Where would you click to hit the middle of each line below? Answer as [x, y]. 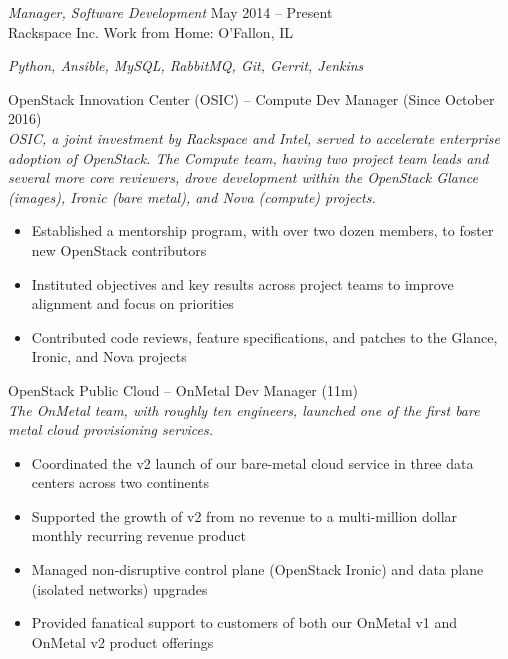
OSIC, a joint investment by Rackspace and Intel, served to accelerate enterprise [254, 137]
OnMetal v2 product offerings [122, 641]
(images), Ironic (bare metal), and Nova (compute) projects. [192, 196]
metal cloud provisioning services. [111, 429]
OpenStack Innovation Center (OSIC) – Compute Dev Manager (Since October [251, 98]
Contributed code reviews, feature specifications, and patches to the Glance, [264, 336]
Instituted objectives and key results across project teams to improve [242, 283]
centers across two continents [120, 482]
